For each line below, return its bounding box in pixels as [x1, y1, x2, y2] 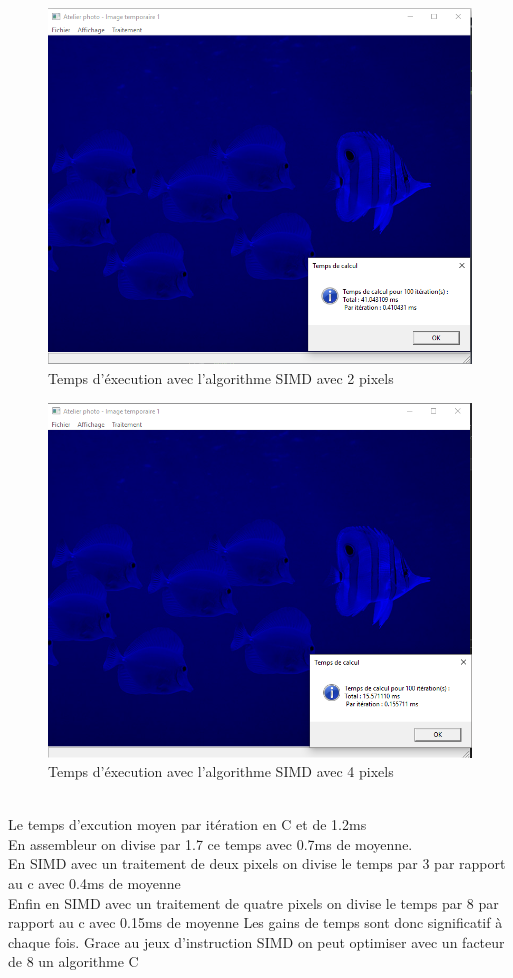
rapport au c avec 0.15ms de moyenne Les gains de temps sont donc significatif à [8, 912, 503, 933]
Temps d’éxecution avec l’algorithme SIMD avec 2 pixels [48, 368, 394, 388]
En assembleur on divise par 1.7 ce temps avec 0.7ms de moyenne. [8, 833, 413, 854]
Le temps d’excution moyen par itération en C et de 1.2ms [8, 814, 367, 835]
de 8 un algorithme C [8, 951, 139, 972]
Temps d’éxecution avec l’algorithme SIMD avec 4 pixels [48, 761, 394, 782]
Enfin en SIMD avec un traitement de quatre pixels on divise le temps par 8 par [8, 892, 499, 913]
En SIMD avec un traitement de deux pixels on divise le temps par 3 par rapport [8, 853, 506, 874]
